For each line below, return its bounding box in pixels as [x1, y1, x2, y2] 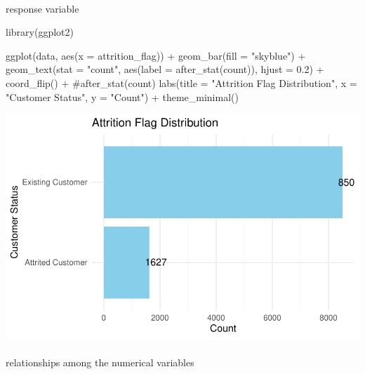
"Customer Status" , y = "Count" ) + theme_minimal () [6, 89, 239, 104]
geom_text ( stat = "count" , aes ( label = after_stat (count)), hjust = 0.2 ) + [6, 62, 324, 76]
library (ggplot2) [6, 25, 74, 39]
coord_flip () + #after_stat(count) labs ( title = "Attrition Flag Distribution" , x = [6, 75, 357, 90]
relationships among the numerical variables [6, 355, 194, 370]
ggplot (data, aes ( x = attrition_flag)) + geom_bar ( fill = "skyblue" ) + [6, 48, 306, 62]
